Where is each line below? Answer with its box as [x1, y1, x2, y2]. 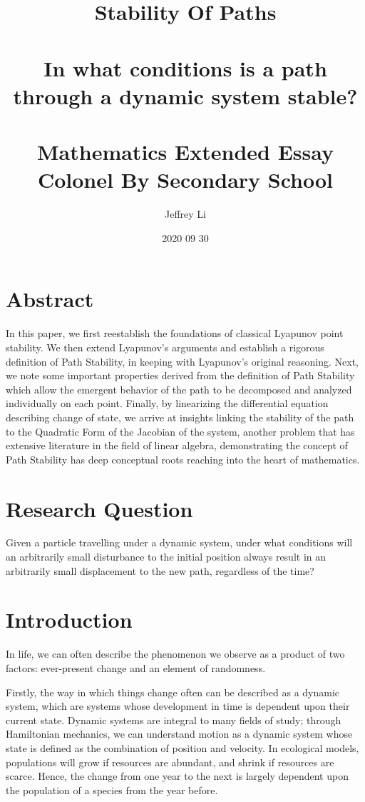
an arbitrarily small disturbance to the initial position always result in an [6, 549, 327, 564]
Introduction [6, 605, 133, 634]
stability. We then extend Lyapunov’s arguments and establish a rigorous [6, 339, 324, 354]
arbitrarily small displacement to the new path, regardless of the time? [6, 563, 314, 578]
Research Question [6, 493, 193, 523]
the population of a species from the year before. [6, 782, 218, 797]
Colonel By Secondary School [37, 165, 334, 194]
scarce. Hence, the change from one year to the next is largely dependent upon [6, 768, 349, 783]
